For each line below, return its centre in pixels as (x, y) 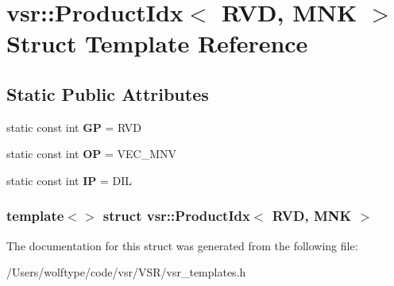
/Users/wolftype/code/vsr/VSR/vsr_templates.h (126, 272)
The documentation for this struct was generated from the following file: (182, 245)
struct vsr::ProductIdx (176, 216)
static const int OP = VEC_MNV (92, 154)
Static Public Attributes (108, 93)
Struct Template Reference (157, 43)
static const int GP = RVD (74, 127)
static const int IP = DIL (70, 180)
